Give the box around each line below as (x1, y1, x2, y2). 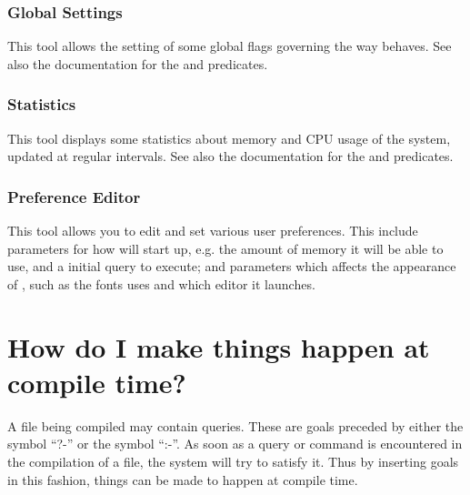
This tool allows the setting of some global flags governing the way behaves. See (7, 36, 452, 56)
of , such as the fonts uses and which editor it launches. (7, 274, 315, 293)
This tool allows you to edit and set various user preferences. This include (7, 221, 418, 240)
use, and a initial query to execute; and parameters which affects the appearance (7, 257, 456, 276)
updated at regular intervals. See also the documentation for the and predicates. (7, 146, 454, 166)
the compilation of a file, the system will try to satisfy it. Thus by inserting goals (7, 451, 459, 470)
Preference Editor (7, 185, 141, 207)
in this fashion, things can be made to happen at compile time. (7, 470, 358, 489)
